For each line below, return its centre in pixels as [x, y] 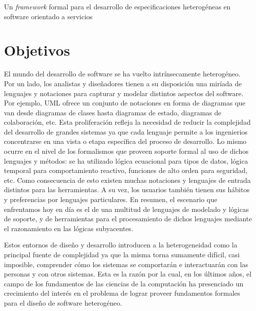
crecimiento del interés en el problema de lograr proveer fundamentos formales [122, 293]
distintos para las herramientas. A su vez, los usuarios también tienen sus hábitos [127, 190]
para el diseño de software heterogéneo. [63, 302]
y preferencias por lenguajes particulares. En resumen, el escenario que [111, 199]
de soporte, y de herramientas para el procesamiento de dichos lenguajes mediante [128, 219]
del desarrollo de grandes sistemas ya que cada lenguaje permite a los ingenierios [126, 131]
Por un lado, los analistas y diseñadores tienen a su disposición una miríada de [123, 83]
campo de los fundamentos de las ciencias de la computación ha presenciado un [124, 283]
